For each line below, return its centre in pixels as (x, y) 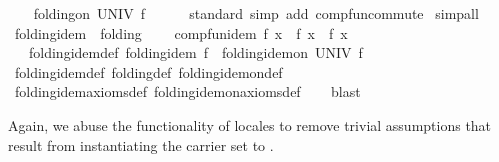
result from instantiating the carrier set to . (141, 144)
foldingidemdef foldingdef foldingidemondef (148, 71)
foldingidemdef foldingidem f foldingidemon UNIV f (195, 52)
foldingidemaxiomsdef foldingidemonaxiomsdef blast (187, 91)
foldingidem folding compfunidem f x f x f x (181, 32)
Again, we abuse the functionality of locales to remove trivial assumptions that (250, 124)
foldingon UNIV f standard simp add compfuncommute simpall (256, 13)
